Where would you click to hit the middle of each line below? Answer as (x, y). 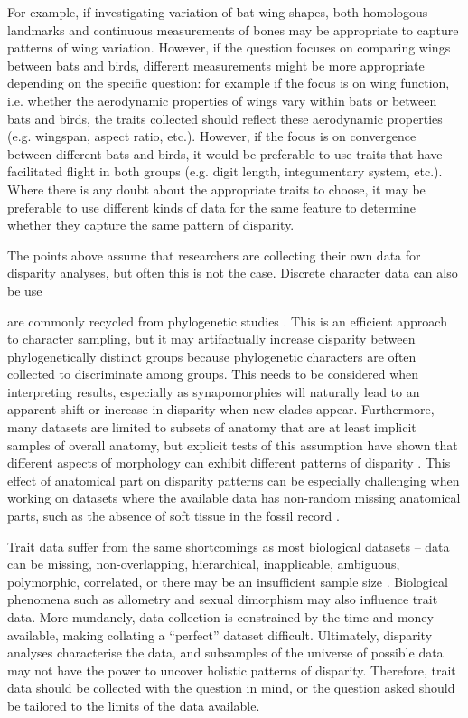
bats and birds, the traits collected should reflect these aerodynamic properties (225, 118)
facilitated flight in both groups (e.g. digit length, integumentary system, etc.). (225, 171)
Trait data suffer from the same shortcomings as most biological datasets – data (229, 546)
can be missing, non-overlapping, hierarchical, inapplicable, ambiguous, (204, 564)
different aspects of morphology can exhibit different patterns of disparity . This (229, 463)
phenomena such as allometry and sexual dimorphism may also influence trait (223, 599)
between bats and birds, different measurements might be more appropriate (216, 65)
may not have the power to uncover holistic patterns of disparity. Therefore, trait (232, 670)
